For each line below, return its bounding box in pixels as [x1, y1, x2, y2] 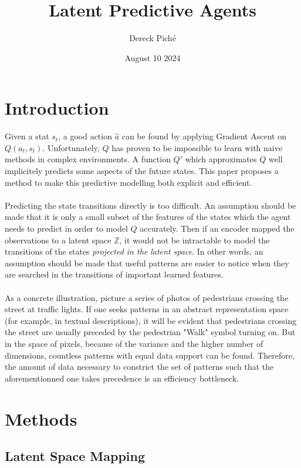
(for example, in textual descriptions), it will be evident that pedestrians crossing [5, 314, 297, 326]
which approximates [185, 153, 257, 165]
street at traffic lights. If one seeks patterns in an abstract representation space [5, 303, 289, 315]
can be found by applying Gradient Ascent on [121, 130, 286, 142]
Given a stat [5, 130, 49, 142]
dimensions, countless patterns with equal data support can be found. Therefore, [5, 349, 295, 361]
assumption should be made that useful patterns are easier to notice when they [5, 256, 289, 269]
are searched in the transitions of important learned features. [5, 268, 224, 280]
